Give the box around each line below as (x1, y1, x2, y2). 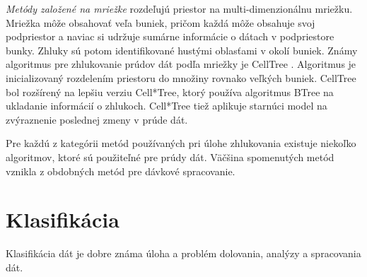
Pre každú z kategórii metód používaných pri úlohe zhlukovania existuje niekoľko (6, 136, 356, 151)
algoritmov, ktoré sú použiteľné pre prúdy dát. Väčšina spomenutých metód (6, 149, 334, 164)
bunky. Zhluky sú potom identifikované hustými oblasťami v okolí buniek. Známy (6, 42, 358, 57)
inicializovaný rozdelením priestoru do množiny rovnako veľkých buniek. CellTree (6, 70, 356, 85)
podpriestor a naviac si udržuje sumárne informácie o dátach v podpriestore (6, 29, 334, 44)
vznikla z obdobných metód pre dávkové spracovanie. (6, 163, 235, 178)
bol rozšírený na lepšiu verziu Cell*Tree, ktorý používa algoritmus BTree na (6, 84, 334, 99)
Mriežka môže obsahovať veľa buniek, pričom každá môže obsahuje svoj (6, 15, 315, 30)
